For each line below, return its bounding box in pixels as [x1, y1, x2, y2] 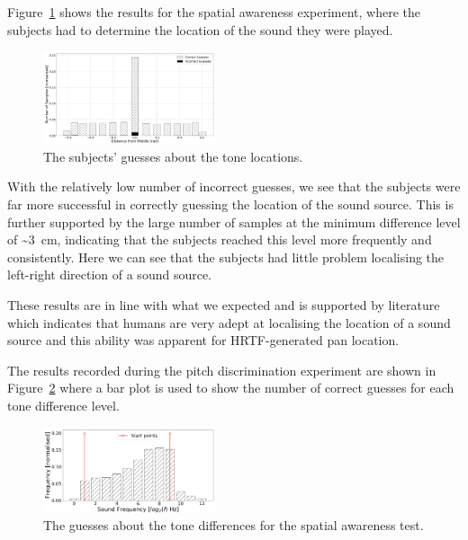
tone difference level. [7, 395, 120, 414]
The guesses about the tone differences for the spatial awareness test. [43, 516, 424, 535]
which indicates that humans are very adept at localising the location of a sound [7, 313, 451, 332]
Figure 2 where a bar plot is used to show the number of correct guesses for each [7, 378, 454, 397]
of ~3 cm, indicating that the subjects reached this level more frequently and [7, 230, 432, 249]
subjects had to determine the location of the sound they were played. [7, 20, 393, 39]
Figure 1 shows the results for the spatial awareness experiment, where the [7, 3, 421, 21]
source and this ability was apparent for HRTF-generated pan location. [7, 331, 400, 350]
